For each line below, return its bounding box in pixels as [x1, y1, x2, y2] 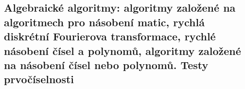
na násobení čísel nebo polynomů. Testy [4, 57, 209, 72]
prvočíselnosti [4, 71, 74, 87]
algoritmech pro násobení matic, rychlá [4, 14, 205, 29]
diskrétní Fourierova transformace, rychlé [4, 29, 216, 44]
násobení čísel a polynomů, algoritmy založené [4, 43, 241, 58]
